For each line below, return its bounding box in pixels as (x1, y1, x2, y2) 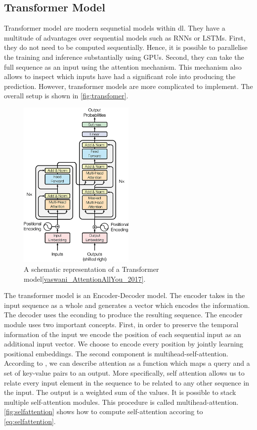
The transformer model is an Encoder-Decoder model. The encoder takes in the (4, 290, 245, 301)
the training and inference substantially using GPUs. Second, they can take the (4, 51, 244, 62)
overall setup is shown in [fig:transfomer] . (4, 90, 128, 101)
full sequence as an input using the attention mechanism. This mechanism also (4, 61, 242, 72)
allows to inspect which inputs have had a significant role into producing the (4, 71, 236, 82)
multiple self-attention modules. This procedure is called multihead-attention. (4, 396, 239, 407)
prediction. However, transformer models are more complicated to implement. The (4, 81, 253, 91)
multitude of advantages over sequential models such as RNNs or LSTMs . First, (4, 32, 246, 43)
